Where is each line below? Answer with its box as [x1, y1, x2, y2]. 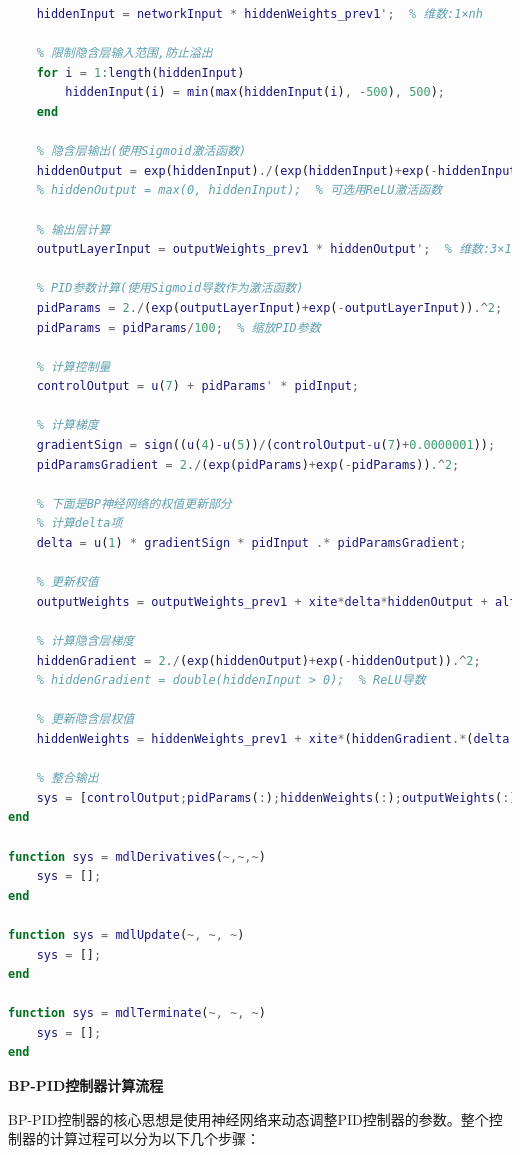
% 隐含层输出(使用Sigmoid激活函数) [36, 144, 247, 159]
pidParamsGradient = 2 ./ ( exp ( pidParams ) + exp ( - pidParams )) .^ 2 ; [36, 457, 460, 472]
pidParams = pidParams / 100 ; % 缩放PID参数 [36, 320, 321, 335]
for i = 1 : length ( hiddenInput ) [36, 65, 245, 80]
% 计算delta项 [36, 516, 123, 531]
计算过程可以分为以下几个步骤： [49, 1128, 260, 1149]
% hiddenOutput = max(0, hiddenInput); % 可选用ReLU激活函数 [36, 183, 443, 198]
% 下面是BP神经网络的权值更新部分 [36, 496, 232, 511]
